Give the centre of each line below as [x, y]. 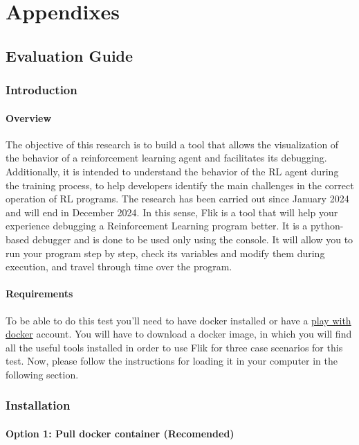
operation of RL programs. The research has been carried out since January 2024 [177, 199]
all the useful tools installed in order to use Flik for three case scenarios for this [174, 347]
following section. [42, 374]
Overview [29, 117]
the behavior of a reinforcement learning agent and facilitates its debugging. [166, 158]
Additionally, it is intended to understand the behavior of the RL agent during [172, 171]
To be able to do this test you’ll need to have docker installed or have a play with [178, 320]
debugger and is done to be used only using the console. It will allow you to [193, 239]
